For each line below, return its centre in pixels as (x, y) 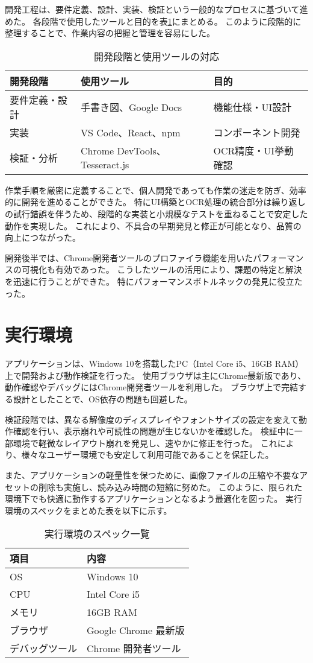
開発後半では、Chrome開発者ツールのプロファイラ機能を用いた (129, 257)
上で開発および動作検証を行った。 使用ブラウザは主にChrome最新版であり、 (156, 375)
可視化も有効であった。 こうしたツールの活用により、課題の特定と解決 (162, 269)
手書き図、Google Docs (132, 107)
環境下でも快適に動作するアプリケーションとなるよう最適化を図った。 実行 (153, 499)
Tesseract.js (105, 165)
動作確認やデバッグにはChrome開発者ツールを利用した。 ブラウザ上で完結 (151, 387)
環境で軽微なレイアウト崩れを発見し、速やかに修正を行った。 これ (145, 443)
